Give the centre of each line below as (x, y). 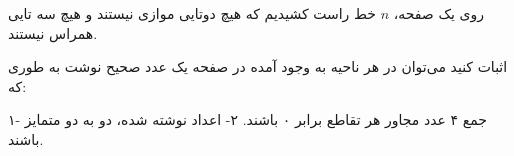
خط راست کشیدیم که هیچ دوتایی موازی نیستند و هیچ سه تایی (192, 13)
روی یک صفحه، (438, 13)
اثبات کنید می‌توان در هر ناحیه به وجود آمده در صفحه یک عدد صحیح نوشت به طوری (258, 66)
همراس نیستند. (53, 32)
